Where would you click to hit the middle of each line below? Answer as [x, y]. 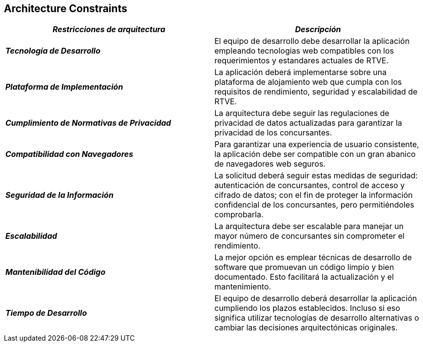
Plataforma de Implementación [64, 87]
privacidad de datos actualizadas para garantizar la [308, 123]
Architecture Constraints [66, 9]
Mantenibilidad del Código [56, 272]
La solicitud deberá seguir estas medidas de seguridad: [316, 176]
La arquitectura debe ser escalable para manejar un [309, 226]
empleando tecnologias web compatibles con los [304, 51]
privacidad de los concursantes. [273, 133]
